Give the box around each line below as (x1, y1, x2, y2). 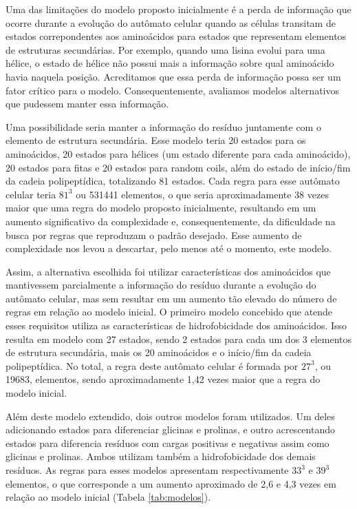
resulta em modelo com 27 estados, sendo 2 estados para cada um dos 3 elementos (6, 331, 352, 346)
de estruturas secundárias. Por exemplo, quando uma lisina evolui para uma (6, 42, 325, 56)
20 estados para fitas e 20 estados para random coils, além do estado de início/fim (6, 160, 351, 174)
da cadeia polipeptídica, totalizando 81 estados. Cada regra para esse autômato (6, 174, 340, 188)
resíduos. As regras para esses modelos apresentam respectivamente (6, 463, 289, 477)
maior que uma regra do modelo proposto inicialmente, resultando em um (6, 200, 316, 215)
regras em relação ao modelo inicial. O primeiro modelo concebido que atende (6, 304, 333, 319)
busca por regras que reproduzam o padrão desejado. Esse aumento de (6, 227, 302, 242)
